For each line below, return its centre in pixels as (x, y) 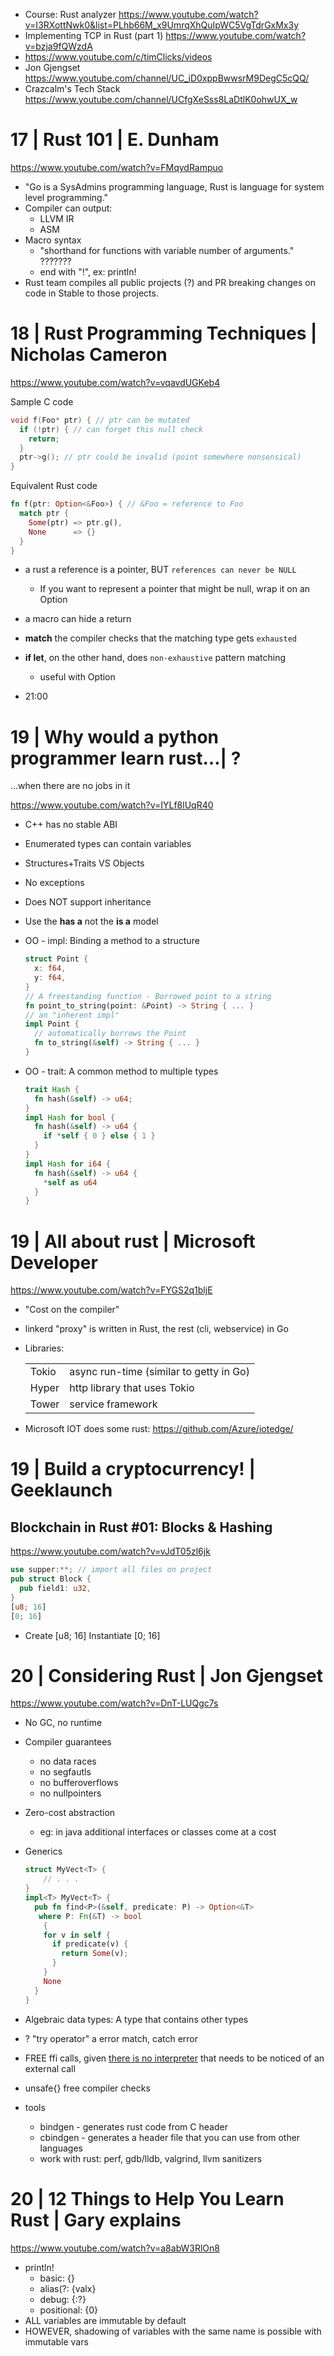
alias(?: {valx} (68, 2288)
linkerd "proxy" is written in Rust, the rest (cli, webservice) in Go (156, 1329)
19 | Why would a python (115, 736)
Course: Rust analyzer (70, 14)
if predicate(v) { (90, 1944)
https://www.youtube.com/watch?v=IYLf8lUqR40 (112, 805)
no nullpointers (70, 1793)
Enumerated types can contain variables (108, 844)
